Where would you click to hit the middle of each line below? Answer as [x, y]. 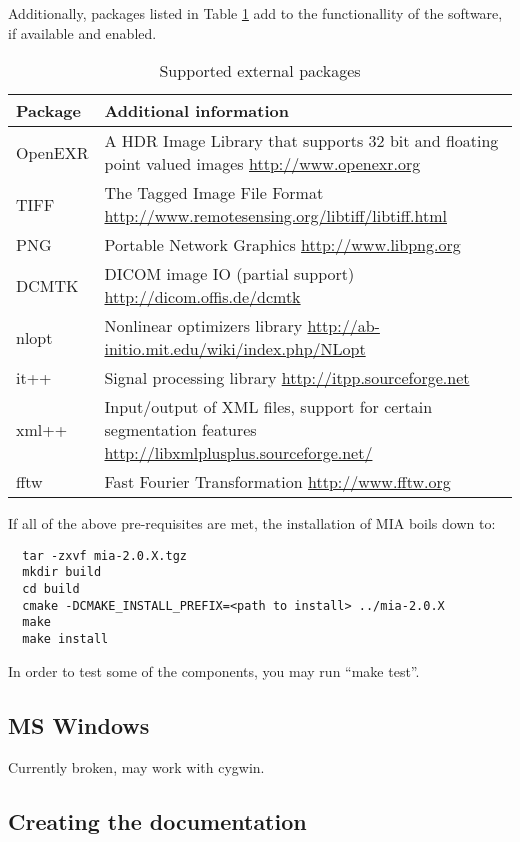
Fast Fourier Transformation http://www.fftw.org [277, 482]
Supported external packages [260, 71]
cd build [51, 589]
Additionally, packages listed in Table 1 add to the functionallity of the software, [255, 13]
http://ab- [343, 326]
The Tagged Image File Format [214, 193]
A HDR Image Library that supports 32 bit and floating [301, 141]
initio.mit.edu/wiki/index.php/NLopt [235, 349]
